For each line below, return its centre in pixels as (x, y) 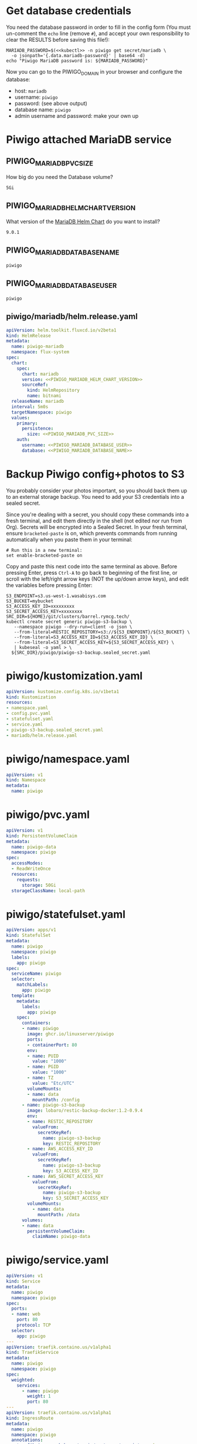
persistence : (38, 429)
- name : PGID (43, 1067)
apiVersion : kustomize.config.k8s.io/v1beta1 (62, 691)
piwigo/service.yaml (57, 1260)
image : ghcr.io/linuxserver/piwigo (71, 1034)
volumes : (32, 1220)
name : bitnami (44, 396)
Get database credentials (69, 11)
